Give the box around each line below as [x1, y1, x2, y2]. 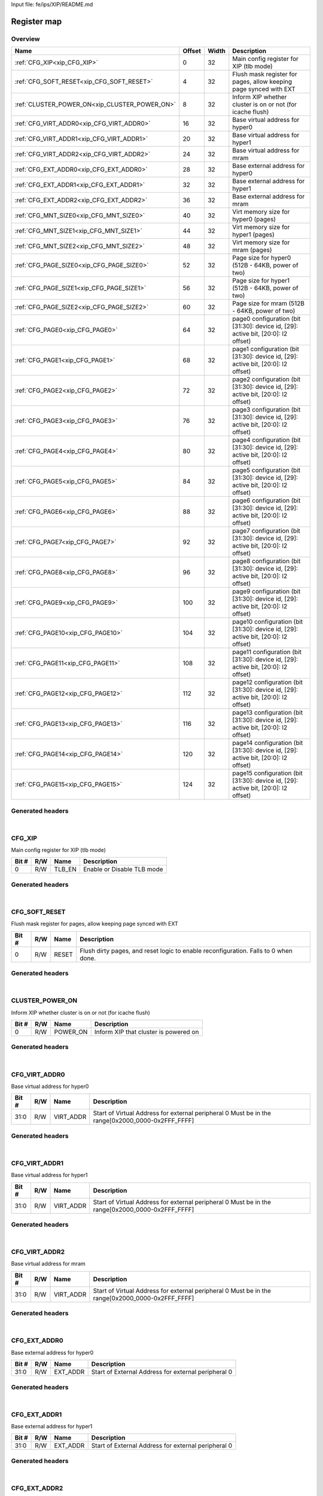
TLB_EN [54, 865, 77, 874]
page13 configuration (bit [232, 709, 303, 717]
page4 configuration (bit [232, 436, 301, 444]
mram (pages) [232, 246, 272, 254]
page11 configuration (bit [232, 648, 302, 656]
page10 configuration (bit [232, 618, 303, 626]
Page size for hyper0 [232, 254, 291, 262]
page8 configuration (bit [232, 557, 301, 565]
